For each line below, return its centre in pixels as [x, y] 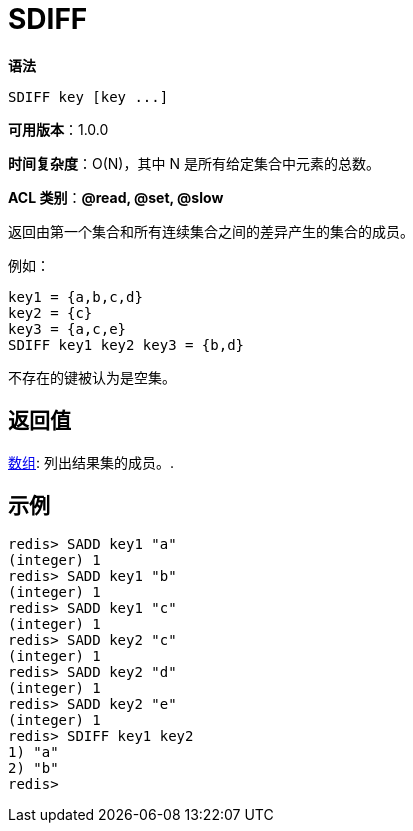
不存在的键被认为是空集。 [92, 377]
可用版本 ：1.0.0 [58, 129]
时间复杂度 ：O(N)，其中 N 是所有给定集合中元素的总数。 [194, 163]
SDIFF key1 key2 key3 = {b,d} [126, 344]
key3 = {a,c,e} [67, 328]
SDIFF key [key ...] [88, 96]
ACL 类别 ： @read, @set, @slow [116, 197]
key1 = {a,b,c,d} [75, 296]
